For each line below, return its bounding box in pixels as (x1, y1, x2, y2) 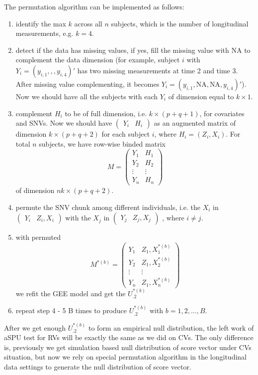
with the (65, 212, 91, 223)
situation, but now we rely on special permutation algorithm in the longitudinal (4, 352, 247, 362)
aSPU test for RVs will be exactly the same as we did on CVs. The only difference (4, 332, 254, 343)
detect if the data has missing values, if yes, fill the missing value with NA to (15, 44, 251, 55)
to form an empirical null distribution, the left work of (88, 322, 254, 333)
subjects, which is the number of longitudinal (111, 18, 249, 28)
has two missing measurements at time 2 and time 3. (77, 65, 238, 75)
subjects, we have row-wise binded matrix (39, 138, 166, 149)
